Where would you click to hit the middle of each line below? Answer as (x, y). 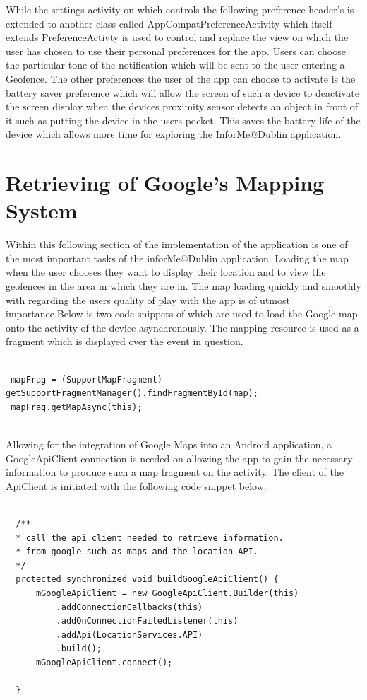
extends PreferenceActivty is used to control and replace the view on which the (177, 37)
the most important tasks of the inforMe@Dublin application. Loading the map (177, 258)
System (42, 210)
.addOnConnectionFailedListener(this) (147, 621)
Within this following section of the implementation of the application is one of (177, 244)
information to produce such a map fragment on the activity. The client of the (175, 472)
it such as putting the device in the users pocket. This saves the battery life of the (183, 120)
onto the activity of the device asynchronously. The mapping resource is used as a (182, 327)
